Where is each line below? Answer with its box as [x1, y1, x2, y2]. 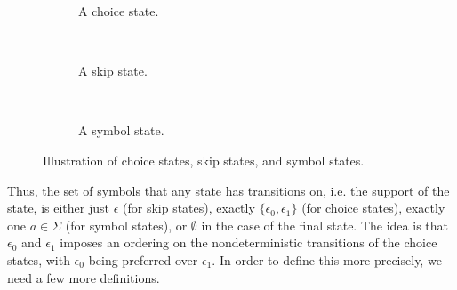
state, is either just [7, 198, 109, 217]
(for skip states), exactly [123, 198, 255, 217]
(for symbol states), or [65, 215, 188, 234]
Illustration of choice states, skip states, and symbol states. [43, 150, 365, 169]
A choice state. [78, 2, 159, 20]
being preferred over [88, 250, 198, 269]
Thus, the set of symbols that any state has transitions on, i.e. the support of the [7, 181, 450, 199]
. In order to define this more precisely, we [212, 250, 442, 269]
